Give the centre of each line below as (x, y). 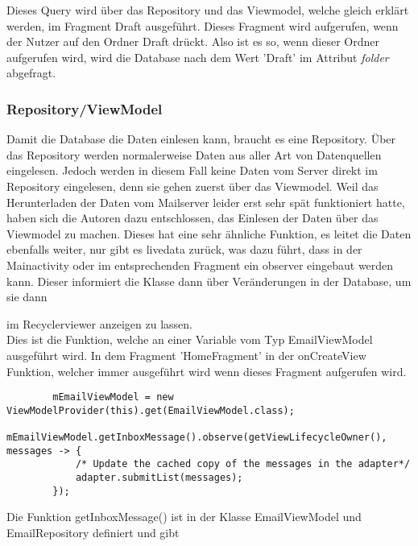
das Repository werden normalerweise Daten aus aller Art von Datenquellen (194, 154)
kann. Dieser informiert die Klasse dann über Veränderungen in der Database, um (209, 281)
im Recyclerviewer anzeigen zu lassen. (99, 323)
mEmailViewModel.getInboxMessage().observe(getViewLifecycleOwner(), (197, 438)
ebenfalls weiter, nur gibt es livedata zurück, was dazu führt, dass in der (184, 249)
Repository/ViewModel (85, 108)
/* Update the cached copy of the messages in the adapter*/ (243, 464)
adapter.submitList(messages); (159, 478)
